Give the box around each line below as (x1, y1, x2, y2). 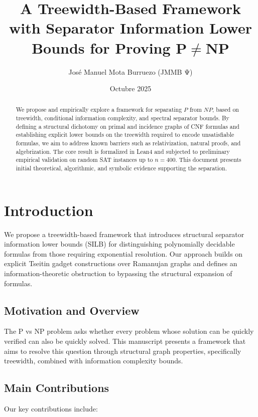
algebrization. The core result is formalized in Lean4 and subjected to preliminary (16, 147, 230, 155)
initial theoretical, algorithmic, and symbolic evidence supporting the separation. (16, 164, 227, 172)
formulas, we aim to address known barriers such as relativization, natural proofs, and (16, 139, 241, 147)
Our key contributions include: (4, 403, 98, 414)
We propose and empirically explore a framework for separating (16, 105, 182, 114)
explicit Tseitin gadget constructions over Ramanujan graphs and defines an (4, 258, 237, 269)
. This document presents (175, 155, 241, 164)
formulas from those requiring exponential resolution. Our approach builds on (4, 248, 243, 259)
